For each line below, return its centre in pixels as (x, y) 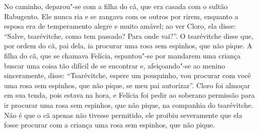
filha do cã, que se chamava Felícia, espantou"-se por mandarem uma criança (122, 55)
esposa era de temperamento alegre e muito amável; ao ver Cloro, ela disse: (120, 26)
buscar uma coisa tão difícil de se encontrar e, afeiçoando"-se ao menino (115, 65)
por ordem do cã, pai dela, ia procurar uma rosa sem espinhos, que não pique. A (128, 46)
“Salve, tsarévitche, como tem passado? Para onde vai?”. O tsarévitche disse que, (129, 36)
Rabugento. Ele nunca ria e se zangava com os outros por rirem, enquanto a (121, 16)
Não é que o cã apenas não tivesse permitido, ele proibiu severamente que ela (123, 115)
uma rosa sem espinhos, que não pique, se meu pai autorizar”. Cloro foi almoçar (127, 85)
